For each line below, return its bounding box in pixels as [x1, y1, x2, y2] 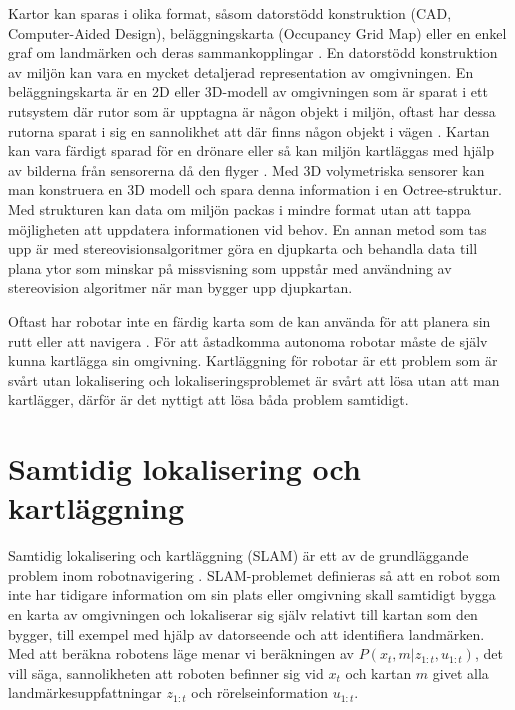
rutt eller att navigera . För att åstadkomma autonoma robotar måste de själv [8, 330, 488, 351]
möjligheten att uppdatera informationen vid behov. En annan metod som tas [8, 218, 487, 239]
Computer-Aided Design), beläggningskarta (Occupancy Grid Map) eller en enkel [8, 22, 507, 43]
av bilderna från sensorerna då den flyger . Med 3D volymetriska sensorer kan [8, 159, 485, 180]
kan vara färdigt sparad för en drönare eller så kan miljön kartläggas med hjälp [8, 140, 494, 161]
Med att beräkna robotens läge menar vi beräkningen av [8, 643, 354, 664]
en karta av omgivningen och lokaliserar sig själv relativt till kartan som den [8, 603, 478, 624]
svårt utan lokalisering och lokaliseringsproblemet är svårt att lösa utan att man [8, 369, 500, 390]
